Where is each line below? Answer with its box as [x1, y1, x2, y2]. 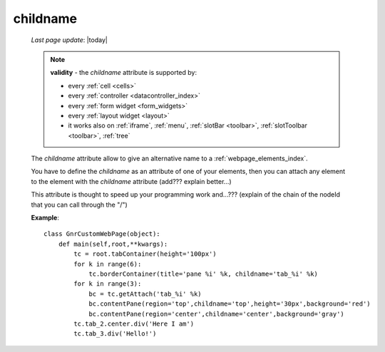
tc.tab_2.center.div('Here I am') [73, 319, 195, 328]
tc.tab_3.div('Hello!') [73, 330, 157, 338]
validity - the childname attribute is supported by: [50, 68, 197, 77]
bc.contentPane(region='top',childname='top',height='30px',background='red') [88, 300, 371, 308]
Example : [31, 214, 60, 222]
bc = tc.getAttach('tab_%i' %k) [88, 289, 202, 298]
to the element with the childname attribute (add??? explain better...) [31, 177, 232, 185]
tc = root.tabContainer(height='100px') [73, 250, 217, 258]
